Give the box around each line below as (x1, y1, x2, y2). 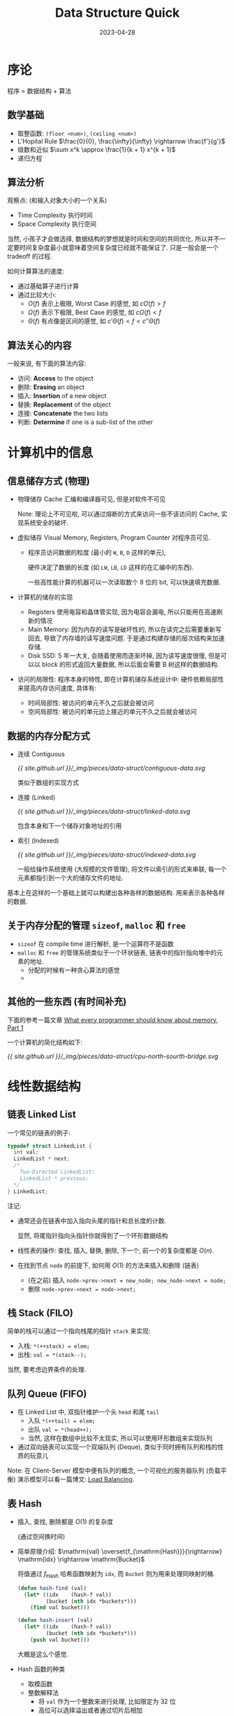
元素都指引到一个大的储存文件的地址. (17, 873, 124, 882)
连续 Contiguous (17, 750, 65, 758)
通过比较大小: (17, 290, 57, 299)
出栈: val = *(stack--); (17, 1351, 87, 1359)
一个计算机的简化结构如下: (7, 1038, 83, 1046)
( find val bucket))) (30, 1604, 90, 1611)
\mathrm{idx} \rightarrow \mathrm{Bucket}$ (17, 1555, 145, 1563)
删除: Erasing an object (17, 383, 85, 391)
